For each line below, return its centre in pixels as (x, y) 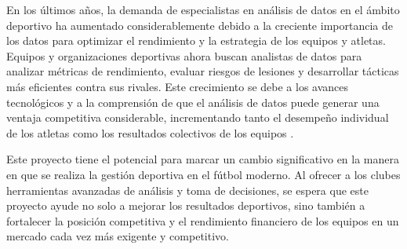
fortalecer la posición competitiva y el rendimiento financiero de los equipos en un (203, 220)
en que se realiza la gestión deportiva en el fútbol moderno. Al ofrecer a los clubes (203, 174)
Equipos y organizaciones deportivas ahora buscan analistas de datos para (184, 55)
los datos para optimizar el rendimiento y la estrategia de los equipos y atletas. (196, 40)
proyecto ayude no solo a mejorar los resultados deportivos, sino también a (186, 205)
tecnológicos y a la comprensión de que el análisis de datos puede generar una (193, 102)
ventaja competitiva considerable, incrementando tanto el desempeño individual (198, 117)
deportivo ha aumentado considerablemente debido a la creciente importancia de (200, 25)
